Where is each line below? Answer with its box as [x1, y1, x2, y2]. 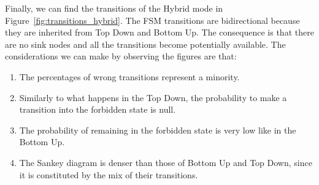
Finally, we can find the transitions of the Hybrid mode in [5, 2, 223, 14]
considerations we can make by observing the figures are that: [5, 50, 237, 62]
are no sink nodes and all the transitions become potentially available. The [5, 37, 286, 50]
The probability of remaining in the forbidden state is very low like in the [19, 123, 296, 136]
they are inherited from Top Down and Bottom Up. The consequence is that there [5, 26, 314, 39]
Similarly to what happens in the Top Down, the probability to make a [19, 91, 287, 104]
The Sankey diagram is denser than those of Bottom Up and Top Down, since [19, 156, 312, 168]
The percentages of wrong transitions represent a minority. [19, 70, 240, 83]
